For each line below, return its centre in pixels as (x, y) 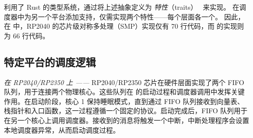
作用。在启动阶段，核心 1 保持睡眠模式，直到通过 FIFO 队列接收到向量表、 (124, 101)
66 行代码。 (31, 35)
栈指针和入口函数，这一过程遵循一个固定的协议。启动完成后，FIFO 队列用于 (126, 111)
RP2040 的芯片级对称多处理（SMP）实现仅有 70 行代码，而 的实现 (132, 26)
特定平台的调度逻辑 (50, 61)
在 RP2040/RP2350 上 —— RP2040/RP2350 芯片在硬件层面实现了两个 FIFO (124, 82)
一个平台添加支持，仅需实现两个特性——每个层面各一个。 (130, 16)
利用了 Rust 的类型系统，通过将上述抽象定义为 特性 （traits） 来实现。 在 (122, 7)
